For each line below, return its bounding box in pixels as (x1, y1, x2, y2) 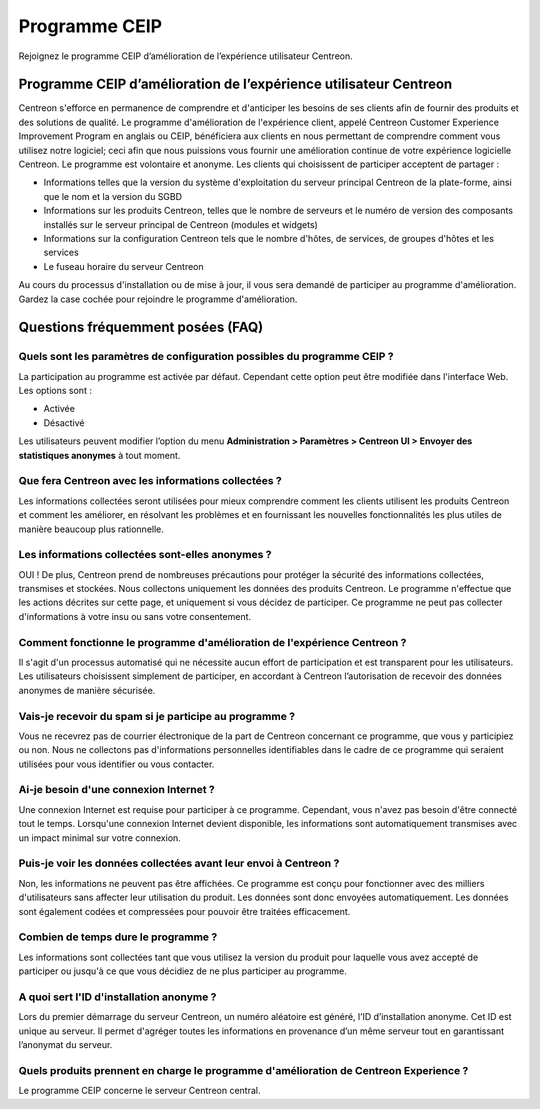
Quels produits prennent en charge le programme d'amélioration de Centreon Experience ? (18, 1063, 469, 1077)
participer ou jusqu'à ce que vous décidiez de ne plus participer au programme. (18, 965, 347, 977)
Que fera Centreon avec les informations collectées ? (18, 474, 282, 488)
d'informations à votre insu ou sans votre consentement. (18, 610, 252, 622)
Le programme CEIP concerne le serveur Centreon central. (18, 1085, 261, 1097)
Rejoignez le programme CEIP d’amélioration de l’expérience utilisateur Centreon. (18, 50, 354, 62)
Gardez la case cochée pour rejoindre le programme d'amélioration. (18, 293, 298, 305)
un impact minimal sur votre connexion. (18, 831, 182, 844)
